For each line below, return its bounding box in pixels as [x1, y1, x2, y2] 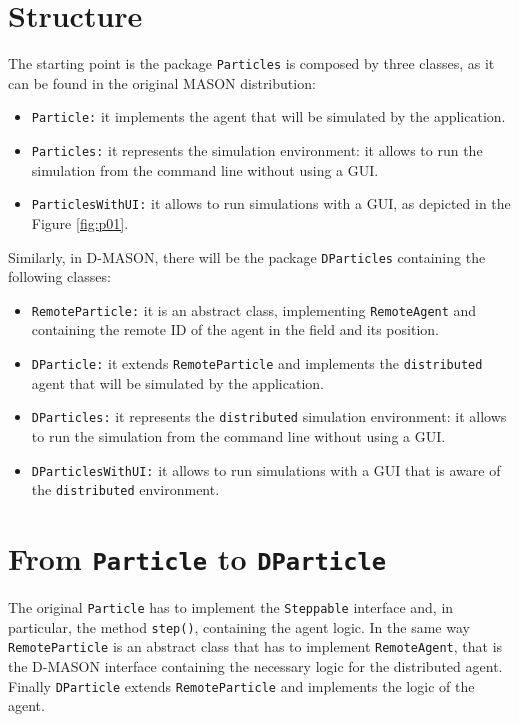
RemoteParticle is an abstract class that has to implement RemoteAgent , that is [8, 636, 503, 657]
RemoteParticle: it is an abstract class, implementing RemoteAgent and [31, 299, 477, 320]
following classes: [8, 266, 111, 287]
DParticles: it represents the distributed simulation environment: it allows [31, 406, 507, 427]
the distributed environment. [31, 479, 220, 500]
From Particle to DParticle [8, 538, 387, 579]
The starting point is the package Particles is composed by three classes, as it [8, 53, 495, 74]
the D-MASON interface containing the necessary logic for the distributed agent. [8, 656, 503, 677]
